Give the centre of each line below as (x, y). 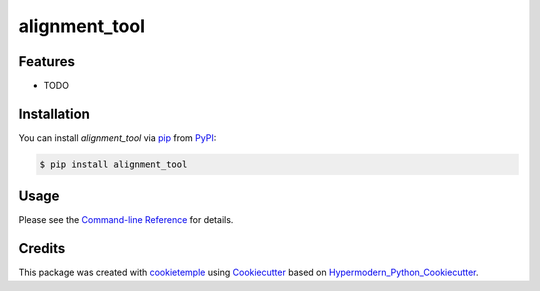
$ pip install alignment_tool (113, 164)
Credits (42, 248)
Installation (54, 113)
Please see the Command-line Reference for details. (126, 220)
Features (46, 61)
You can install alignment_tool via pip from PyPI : (117, 137)
